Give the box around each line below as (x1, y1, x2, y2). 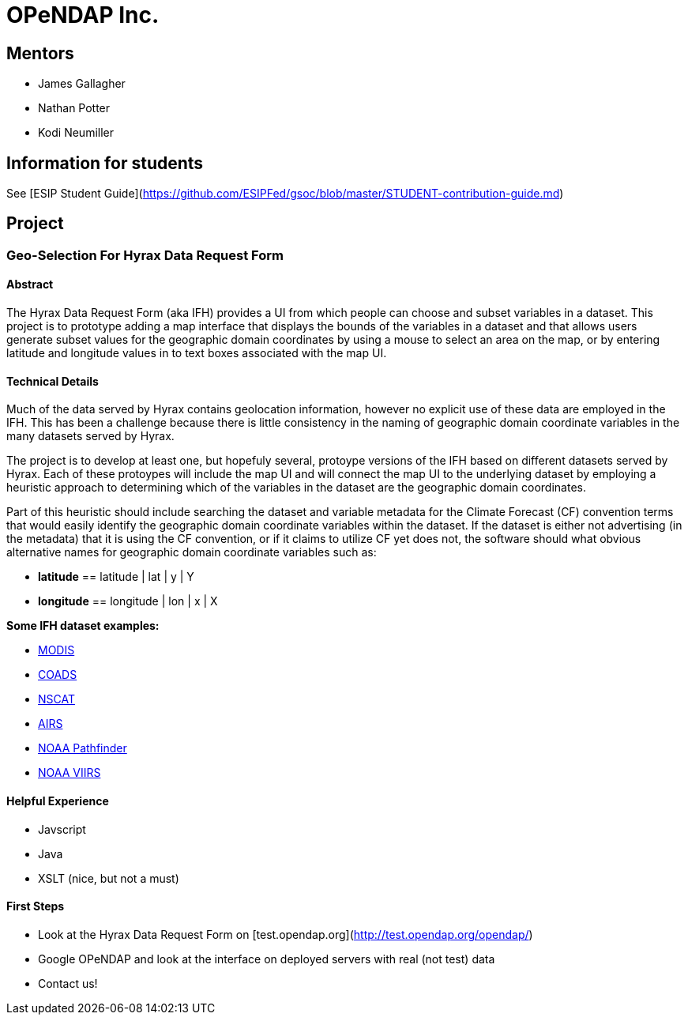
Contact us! (38, 976, 98, 990)
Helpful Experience (6, 793, 109, 808)
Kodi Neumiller (38, 126, 115, 140)
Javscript (38, 822, 86, 836)
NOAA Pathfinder (38, 741, 127, 755)
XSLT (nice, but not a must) (38, 871, 179, 885)
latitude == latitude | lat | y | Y (38, 570, 194, 584)
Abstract (6, 277, 54, 292)
